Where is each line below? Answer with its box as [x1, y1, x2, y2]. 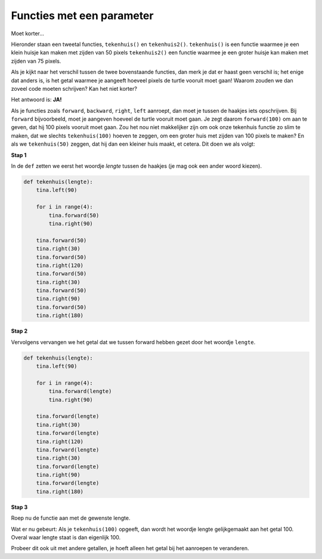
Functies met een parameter [11, 9, 154, 22]
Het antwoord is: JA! [11, 96, 62, 103]
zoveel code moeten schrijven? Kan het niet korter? [11, 85, 137, 92]
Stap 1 [11, 151, 27, 158]
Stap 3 [11, 503, 28, 511]
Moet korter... [11, 30, 45, 37]
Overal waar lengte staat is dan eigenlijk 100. [11, 534, 121, 541]
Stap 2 [11, 327, 28, 334]
